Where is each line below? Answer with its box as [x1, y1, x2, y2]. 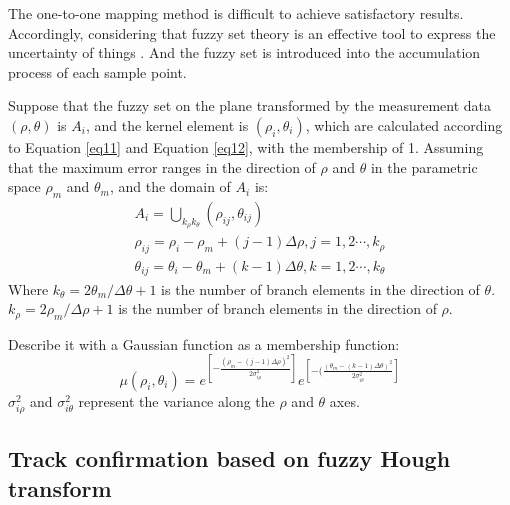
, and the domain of [109, 176, 231, 197]
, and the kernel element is [85, 114, 249, 135]
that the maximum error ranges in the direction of [8, 156, 316, 177]
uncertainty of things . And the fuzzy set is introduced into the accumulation [8, 42, 481, 63]
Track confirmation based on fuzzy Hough [8, 443, 451, 474]
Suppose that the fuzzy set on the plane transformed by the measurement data [8, 95, 492, 116]
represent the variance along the [78, 390, 275, 411]
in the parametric [370, 156, 478, 177]
